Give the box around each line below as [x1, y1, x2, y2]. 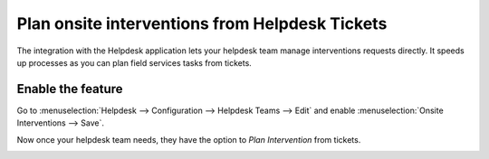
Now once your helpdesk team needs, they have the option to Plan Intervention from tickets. [16, 134, 361, 145]
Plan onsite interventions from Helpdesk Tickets [16, 14, 388, 33]
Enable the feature [16, 81, 123, 97]
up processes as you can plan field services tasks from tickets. [16, 57, 253, 68]
